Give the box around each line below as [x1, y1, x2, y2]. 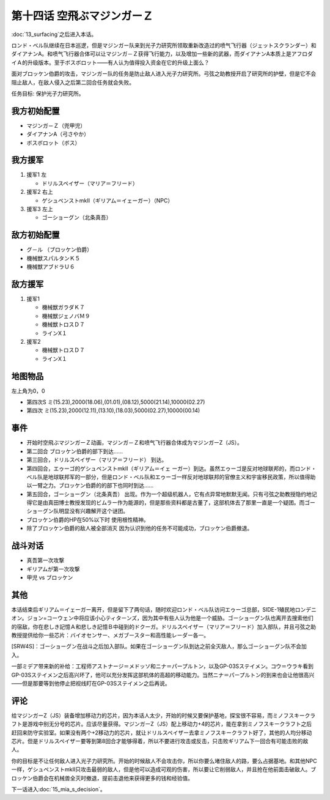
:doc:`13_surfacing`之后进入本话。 [11, 31, 97, 38]
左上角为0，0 [11, 387, 45, 394]
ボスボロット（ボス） [26, 139, 81, 146]
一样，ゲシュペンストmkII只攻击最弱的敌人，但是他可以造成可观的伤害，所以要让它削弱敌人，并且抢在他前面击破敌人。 [11, 766, 311, 773]
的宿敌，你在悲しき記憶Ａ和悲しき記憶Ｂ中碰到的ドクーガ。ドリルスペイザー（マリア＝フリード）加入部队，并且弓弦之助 [11, 623, 317, 630]
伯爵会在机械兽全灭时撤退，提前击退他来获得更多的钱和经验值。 [32, 774, 194, 782]
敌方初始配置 [11, 230, 60, 240]
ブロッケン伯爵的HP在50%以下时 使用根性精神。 [26, 516, 149, 523]
